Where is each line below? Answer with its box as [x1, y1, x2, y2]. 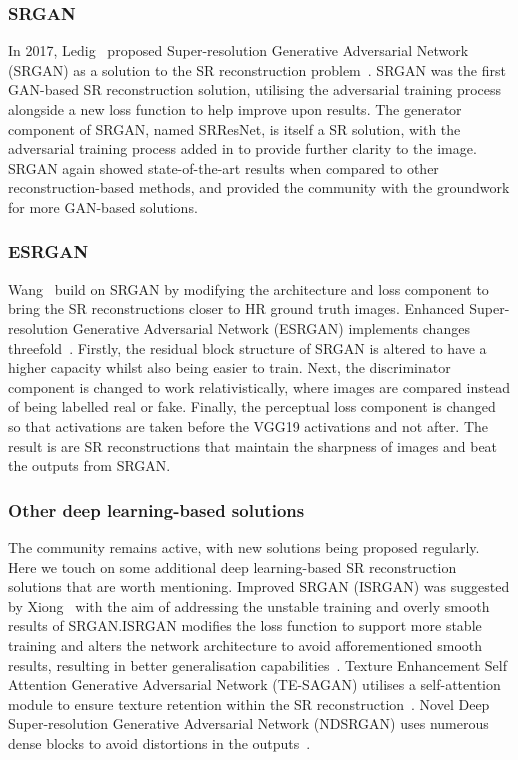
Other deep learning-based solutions [8, 497, 305, 522]
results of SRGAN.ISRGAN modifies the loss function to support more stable [8, 615, 482, 636]
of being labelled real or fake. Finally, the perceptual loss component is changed [8, 396, 496, 417]
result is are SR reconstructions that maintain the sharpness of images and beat [8, 435, 498, 456]
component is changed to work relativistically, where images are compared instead [8, 376, 511, 397]
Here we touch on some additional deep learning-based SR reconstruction [8, 556, 457, 577]
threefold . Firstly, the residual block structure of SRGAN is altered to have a [8, 337, 487, 358]
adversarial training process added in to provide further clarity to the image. [8, 138, 477, 159]
